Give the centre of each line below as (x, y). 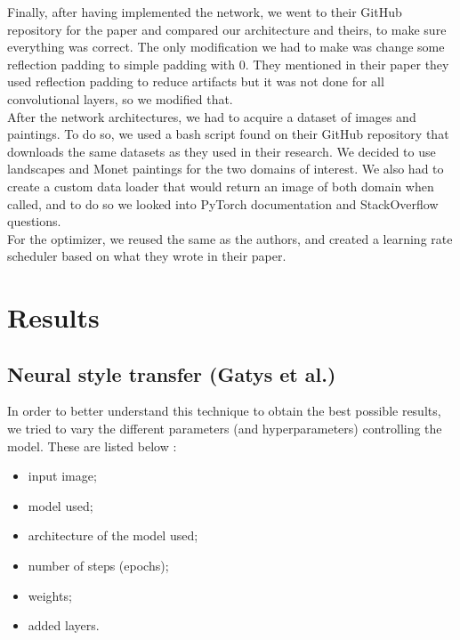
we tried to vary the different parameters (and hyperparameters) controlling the (225, 429)
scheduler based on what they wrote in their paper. (147, 256)
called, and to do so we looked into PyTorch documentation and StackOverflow (223, 203)
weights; (50, 595)
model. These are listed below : (92, 446)
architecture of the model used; (113, 535)
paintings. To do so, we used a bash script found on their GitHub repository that (228, 134)
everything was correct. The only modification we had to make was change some (226, 47)
